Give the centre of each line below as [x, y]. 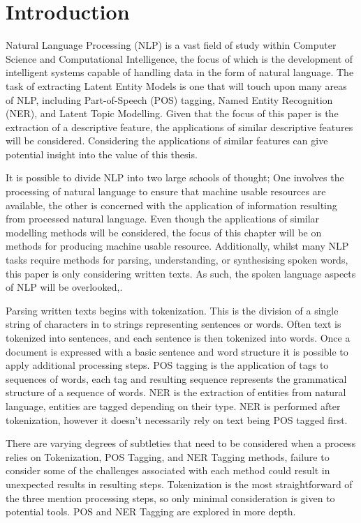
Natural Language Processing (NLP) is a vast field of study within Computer [171, 45]
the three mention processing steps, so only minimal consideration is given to [170, 498]
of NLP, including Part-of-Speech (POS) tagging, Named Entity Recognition [169, 99]
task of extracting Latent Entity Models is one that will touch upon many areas [176, 85]
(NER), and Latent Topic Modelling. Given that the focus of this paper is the [172, 113]
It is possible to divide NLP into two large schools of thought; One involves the [175, 177]
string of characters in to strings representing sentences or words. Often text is [174, 324]
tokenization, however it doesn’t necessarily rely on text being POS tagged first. [177, 419]
